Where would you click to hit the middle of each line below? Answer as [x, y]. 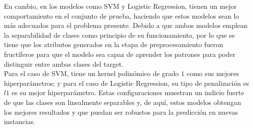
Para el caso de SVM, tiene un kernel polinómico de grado [91, 73]
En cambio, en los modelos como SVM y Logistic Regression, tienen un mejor [120, 6]
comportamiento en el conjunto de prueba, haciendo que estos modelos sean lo [122, 15]
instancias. [20, 121]
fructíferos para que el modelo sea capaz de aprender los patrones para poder [120, 54]
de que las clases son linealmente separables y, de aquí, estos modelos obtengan [123, 102]
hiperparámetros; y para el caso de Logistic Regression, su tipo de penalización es [126, 83]
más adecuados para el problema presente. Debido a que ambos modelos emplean [126, 25]
